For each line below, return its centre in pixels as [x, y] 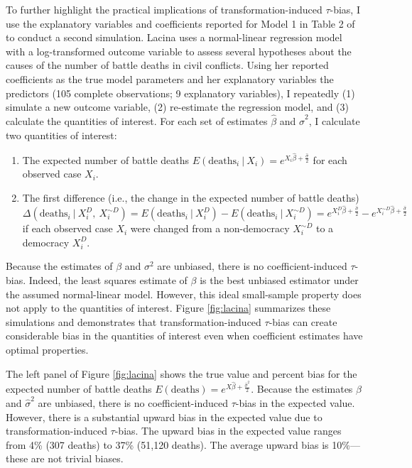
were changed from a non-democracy [210, 228]
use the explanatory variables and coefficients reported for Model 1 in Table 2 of [180, 23]
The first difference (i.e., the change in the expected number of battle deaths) [191, 197]
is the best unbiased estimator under [279, 280]
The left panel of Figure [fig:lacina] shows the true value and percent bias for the [181, 373]
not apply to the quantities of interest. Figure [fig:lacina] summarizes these [168, 308]
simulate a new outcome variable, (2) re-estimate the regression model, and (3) [178, 107]
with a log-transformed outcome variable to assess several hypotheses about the [179, 51]
